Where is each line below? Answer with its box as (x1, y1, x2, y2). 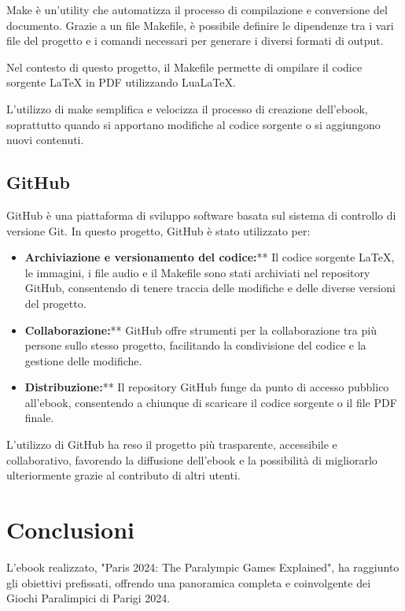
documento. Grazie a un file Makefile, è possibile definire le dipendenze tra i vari (6, 17, 394, 33)
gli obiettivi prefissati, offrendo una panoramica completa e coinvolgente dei (6, 574, 371, 591)
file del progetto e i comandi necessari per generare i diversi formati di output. (6, 32, 384, 49)
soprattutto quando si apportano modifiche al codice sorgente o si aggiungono (6, 116, 381, 132)
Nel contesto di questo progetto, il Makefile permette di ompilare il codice (6, 58, 363, 75)
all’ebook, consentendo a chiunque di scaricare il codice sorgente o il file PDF (24, 394, 397, 410)
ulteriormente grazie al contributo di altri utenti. (6, 467, 241, 483)
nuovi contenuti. (6, 131, 84, 148)
